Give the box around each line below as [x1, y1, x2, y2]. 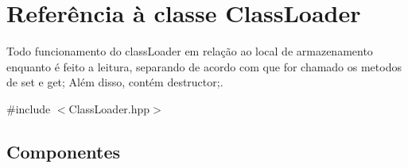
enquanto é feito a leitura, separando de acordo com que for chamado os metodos [6, 58, 402, 74]
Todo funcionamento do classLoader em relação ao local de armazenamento [6, 43, 373, 59]
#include [6, 100, 51, 116]
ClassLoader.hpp [68, 100, 150, 116]
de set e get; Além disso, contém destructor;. [6, 74, 223, 90]
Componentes [6, 139, 121, 163]
